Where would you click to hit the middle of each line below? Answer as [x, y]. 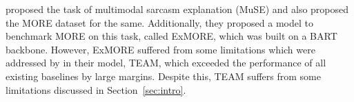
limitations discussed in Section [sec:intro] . [96, 89]
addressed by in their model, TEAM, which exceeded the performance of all [166, 63]
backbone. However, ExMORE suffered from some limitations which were [160, 49]
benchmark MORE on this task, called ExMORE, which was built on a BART [171, 36]
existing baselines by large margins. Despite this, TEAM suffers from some [163, 76]
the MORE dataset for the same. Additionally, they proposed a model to [159, 22]
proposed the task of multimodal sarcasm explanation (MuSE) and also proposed [177, 9]
